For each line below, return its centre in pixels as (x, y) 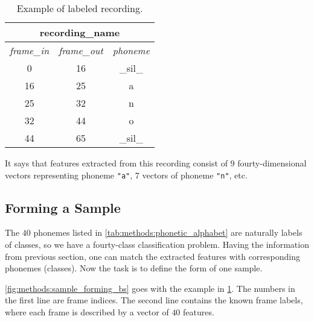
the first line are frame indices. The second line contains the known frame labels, (154, 300)
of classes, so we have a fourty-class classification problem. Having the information (157, 245)
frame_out (81, 50)
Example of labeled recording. (80, 8)
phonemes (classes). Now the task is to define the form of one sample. (134, 268)
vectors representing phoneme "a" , (69, 175)
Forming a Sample (63, 207)
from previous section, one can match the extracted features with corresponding (152, 256)
